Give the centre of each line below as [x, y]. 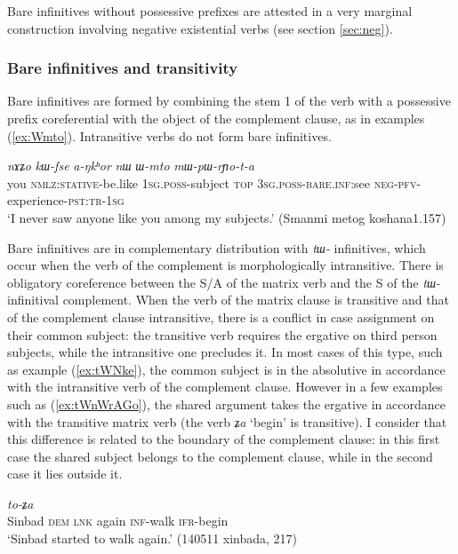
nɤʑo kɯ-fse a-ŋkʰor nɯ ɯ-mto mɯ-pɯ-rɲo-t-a [131, 166]
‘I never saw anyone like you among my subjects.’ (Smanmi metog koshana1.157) [227, 217]
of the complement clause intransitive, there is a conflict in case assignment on [221, 317]
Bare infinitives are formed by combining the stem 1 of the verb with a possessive [229, 101]
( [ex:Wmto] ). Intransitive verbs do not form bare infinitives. [169, 135]
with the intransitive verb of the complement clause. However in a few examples [225, 387]
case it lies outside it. [65, 474]
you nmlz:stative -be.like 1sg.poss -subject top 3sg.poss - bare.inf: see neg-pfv [212, 182]
